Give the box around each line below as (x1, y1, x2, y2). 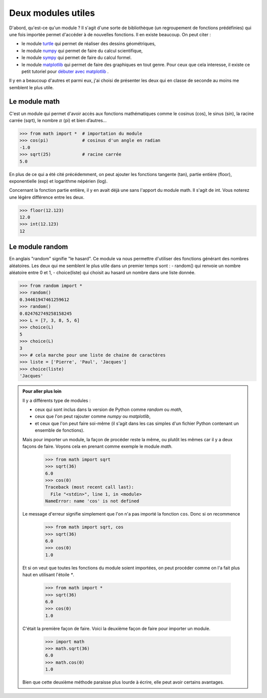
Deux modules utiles (9, 7, 95, 18)
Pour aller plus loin (22, 388, 62, 394)
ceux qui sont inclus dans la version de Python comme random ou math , (35, 407, 182, 412)
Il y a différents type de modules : (22, 397, 91, 404)
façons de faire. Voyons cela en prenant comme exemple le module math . (22, 443, 173, 449)
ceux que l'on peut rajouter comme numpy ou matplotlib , (35, 413, 151, 419)
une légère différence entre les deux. (9, 194, 85, 200)
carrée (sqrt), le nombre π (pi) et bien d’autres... (9, 117, 107, 123)
